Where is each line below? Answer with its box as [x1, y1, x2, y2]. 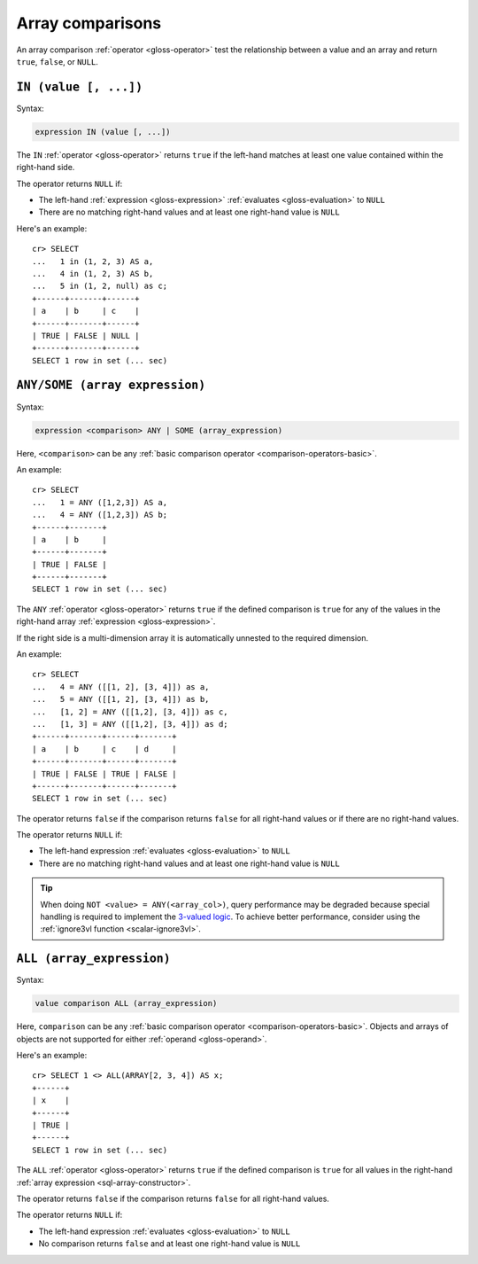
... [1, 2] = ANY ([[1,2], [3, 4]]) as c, [32, 706, 229, 717]
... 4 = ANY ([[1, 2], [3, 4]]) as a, [32, 682, 210, 691]
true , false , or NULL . [16, 56, 99, 66]
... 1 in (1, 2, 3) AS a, [32, 256, 154, 266]
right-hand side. [16, 162, 75, 173]
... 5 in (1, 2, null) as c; [32, 281, 168, 292]
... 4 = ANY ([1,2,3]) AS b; [32, 510, 168, 520]
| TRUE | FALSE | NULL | [32, 331, 140, 340]
